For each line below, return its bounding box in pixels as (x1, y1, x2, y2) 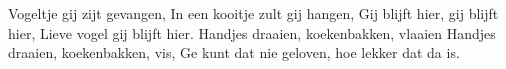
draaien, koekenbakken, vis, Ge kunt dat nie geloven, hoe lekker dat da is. (8, 42, 460, 63)
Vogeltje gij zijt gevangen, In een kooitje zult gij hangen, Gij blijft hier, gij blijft (8, 3, 499, 23)
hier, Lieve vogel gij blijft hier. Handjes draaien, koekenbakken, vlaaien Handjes (8, 22, 496, 43)
